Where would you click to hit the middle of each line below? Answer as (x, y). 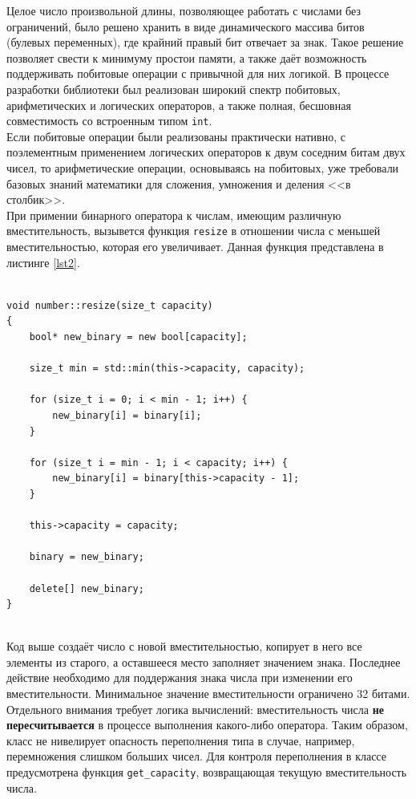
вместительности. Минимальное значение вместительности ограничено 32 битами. (208, 694)
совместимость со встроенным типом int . (109, 121)
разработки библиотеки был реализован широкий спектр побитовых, (174, 89)
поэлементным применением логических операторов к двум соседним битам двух (206, 152)
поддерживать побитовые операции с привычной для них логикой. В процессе (198, 73)
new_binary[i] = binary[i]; (127, 415)
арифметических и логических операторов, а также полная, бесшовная (179, 105)
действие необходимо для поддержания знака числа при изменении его (180, 677)
